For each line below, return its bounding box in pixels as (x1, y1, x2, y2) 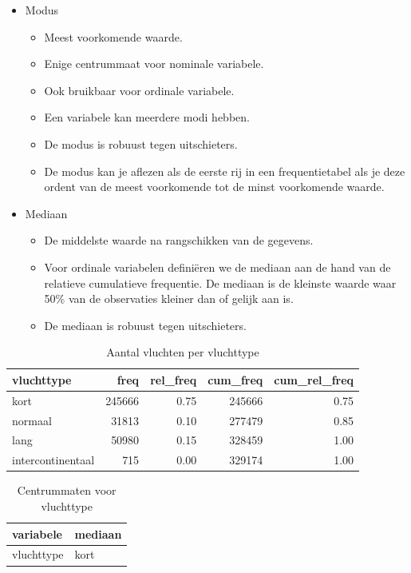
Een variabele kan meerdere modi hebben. (44, 109, 250, 125)
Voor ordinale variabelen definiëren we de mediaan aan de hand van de (44, 258, 391, 275)
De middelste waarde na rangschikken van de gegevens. (44, 232, 314, 249)
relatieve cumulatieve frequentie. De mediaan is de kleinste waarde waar (44, 274, 397, 291)
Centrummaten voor (17, 482, 117, 499)
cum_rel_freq (274, 371, 354, 388)
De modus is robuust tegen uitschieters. (44, 135, 238, 152)
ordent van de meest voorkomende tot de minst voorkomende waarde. (44, 178, 385, 195)
